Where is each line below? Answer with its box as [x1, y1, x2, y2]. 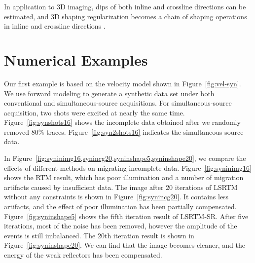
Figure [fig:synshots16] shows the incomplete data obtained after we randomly [4, 117, 241, 127]
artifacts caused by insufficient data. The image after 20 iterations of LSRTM [4, 182, 238, 192]
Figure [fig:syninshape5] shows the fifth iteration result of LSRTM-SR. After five [4, 211, 249, 221]
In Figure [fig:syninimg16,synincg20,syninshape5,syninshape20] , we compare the [4, 153, 246, 163]
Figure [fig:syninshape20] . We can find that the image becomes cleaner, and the [4, 240, 245, 250]
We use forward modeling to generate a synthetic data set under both [4, 88, 215, 98]
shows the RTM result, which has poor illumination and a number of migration [4, 172, 244, 183]
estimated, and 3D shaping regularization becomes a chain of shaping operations [4, 11, 247, 21]
